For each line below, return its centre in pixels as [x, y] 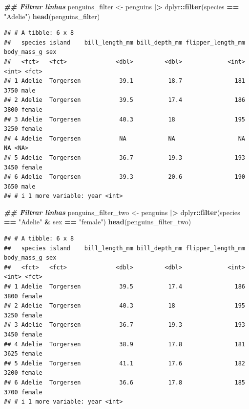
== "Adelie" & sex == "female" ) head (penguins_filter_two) [98, 222]
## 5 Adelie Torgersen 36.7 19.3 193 [124, 157]
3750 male [20, 90]
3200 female [23, 373]
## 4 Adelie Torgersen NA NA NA [124, 138]
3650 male [20, 186]
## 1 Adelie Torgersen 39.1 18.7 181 [124, 81]
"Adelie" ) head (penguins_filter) [52, 16]
